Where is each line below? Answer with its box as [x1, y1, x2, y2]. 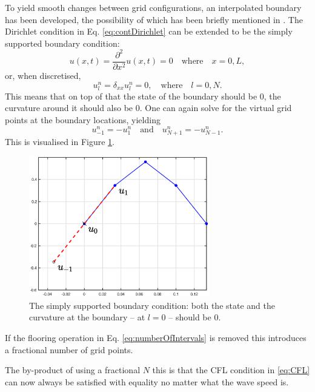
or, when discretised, [5, 69, 81, 81]
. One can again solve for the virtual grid [139, 101, 292, 114]
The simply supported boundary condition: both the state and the [29, 299, 275, 311]
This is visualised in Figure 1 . [5, 135, 115, 147]
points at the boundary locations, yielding [5, 113, 161, 126]
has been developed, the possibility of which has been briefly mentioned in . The [5, 13, 303, 25]
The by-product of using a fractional [5, 363, 141, 376]
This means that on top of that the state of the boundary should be [5, 89, 257, 102]
